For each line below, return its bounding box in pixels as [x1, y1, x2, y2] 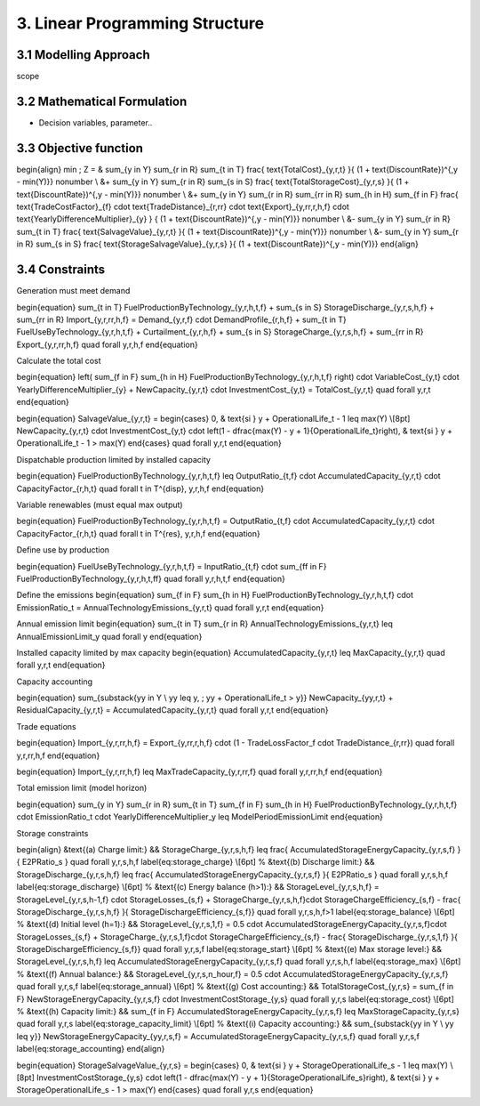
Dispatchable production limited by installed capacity [16, 454, 211, 464]
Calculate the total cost [16, 356, 101, 367]
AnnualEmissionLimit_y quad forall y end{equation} [16, 631, 203, 642]
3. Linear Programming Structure [16, 13, 265, 33]
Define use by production [16, 545, 110, 555]
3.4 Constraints [16, 262, 106, 278]
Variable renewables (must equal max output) [16, 499, 183, 510]
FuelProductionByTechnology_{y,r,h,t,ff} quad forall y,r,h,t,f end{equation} [16, 573, 286, 584]
